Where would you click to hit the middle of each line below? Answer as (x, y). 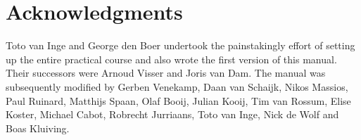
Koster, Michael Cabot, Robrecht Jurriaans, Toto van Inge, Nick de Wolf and (172, 114)
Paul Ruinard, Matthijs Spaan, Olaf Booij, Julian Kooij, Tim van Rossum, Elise (178, 100)
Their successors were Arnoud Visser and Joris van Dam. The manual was (166, 73)
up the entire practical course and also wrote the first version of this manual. (171, 59)
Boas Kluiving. (38, 128)
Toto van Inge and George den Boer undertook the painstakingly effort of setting (180, 45)
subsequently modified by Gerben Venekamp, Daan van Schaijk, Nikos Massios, (177, 86)
